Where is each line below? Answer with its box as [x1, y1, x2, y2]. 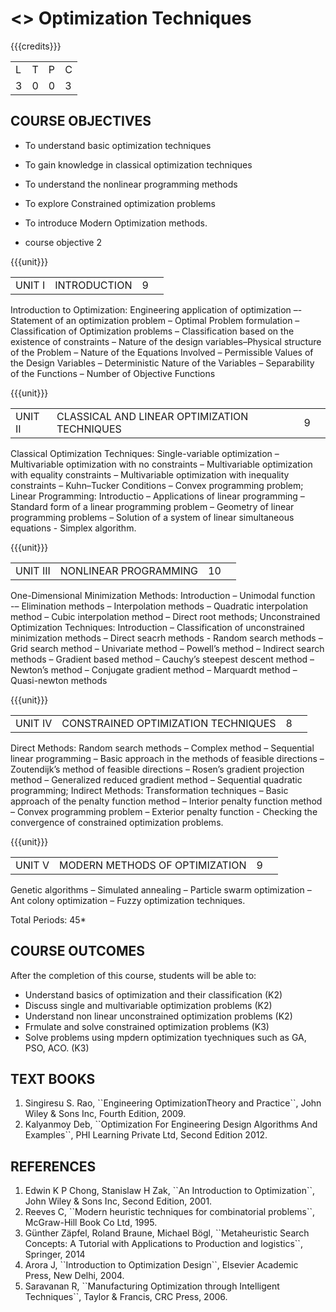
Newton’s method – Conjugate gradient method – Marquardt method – [10, 663, 298, 676]
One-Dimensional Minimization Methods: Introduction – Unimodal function [10, 589, 316, 601]
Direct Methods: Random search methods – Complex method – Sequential [10, 742, 315, 754]
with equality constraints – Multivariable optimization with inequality [10, 468, 290, 481]
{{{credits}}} [10, 40, 62, 52]
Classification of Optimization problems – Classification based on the [10, 325, 295, 337]
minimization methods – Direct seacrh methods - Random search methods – [10, 632, 323, 644]
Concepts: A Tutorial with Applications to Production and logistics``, [24, 1238, 303, 1250]
